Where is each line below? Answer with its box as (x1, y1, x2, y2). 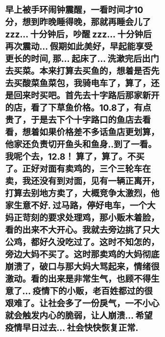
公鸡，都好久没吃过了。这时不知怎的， (5, 237, 160, 248)
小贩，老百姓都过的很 (67, 286, 153, 297)
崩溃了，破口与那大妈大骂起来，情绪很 (5, 261, 160, 272)
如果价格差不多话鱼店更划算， (39, 127, 160, 138)
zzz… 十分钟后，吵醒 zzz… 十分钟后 (5, 29, 152, 40)
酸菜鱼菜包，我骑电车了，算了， (22, 78, 151, 89)
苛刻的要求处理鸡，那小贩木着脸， (22, 212, 160, 224)
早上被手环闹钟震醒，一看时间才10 (5, 4, 143, 16)
